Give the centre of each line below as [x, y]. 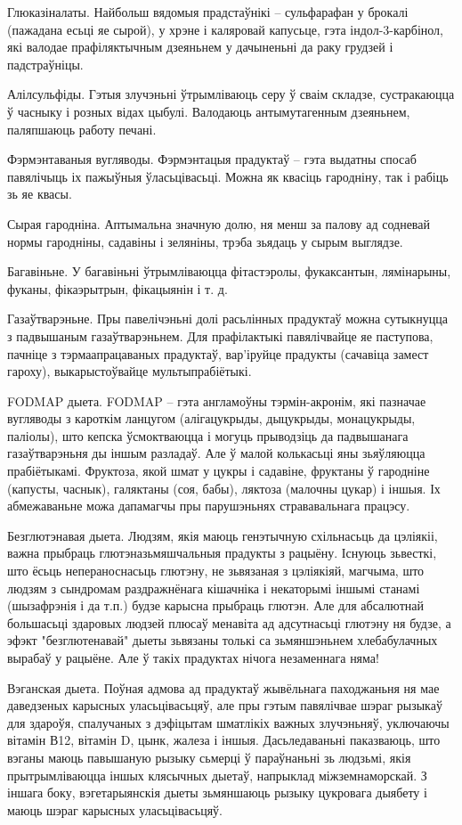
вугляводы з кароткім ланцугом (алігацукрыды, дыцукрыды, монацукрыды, [211, 418]
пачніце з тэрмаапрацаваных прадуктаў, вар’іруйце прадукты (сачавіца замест [218, 353]
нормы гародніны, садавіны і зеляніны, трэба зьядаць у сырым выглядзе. [205, 241]
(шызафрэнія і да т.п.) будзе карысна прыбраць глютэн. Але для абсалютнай [215, 605]
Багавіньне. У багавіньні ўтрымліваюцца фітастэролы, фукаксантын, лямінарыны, [229, 271]
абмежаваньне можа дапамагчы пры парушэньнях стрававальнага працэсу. [209, 506]
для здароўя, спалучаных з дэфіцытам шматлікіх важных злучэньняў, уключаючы [228, 722]
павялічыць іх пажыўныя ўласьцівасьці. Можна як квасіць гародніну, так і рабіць [228, 176]
